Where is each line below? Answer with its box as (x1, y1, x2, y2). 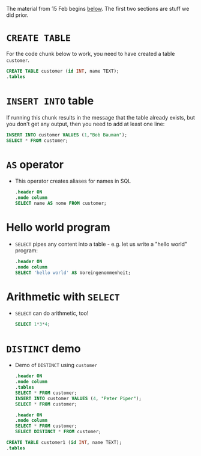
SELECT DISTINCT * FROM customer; (14, 429, 101, 435)
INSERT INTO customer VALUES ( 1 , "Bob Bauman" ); (6, 132, 128, 138)
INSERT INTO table (6, 94, 94, 108)
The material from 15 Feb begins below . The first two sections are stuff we (6, 5, 190, 12)
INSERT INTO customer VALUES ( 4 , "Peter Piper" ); (14, 395, 142, 401)
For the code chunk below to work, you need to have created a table (6, 50, 175, 57)
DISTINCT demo (6, 342, 81, 355)
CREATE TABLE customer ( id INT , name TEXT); (6, 68, 119, 74)
